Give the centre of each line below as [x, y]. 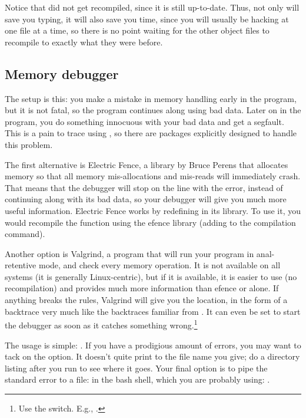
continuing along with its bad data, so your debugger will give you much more [146, 199]
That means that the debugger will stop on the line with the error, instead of [144, 187]
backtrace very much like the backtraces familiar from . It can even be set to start [153, 311]
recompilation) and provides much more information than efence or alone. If [142, 288]
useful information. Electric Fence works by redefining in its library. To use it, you [153, 210]
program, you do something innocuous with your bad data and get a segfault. [144, 121]
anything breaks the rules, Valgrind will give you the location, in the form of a [146, 300]
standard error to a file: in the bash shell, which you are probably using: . [137, 379]
